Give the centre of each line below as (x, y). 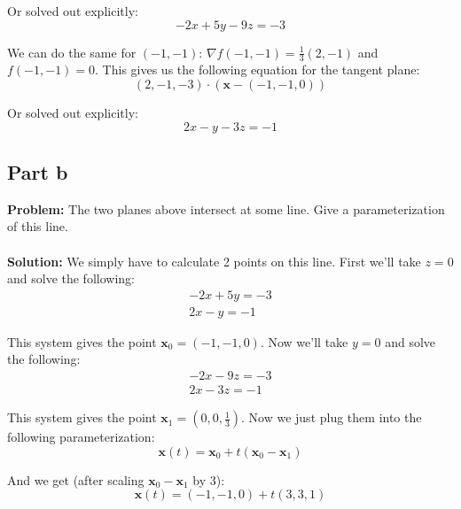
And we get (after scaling (76, 479)
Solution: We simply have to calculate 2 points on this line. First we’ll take (214, 261)
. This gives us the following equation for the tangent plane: (258, 69)
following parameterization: (81, 437)
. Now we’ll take (304, 341)
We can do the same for (72, 52)
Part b (38, 172)
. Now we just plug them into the (332, 417)
